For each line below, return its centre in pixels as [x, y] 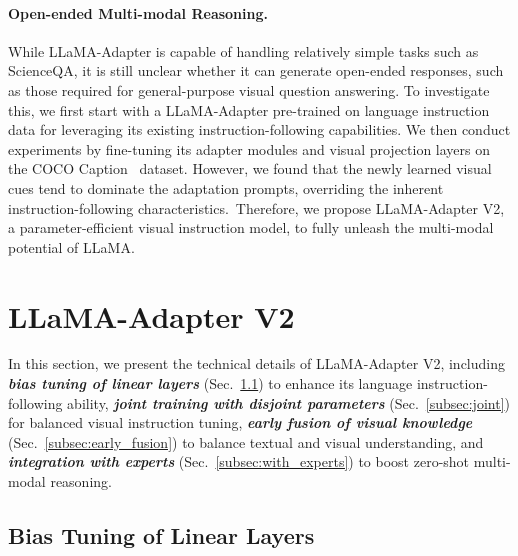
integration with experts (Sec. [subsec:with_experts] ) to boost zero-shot [239, 461]
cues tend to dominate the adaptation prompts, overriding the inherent [226, 187]
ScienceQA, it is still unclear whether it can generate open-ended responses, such [256, 70]
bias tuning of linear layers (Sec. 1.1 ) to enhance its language [210, 383]
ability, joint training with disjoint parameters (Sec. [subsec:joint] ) [288, 402]
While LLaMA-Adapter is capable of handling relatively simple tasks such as [243, 50]
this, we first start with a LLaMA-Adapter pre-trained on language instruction [249, 109]
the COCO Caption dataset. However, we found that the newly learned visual [250, 168]
